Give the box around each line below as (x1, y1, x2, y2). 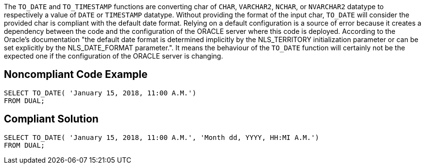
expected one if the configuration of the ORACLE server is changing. (4, 52, 223, 60)
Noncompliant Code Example (4, 68, 148, 81)
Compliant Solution (4, 113, 99, 125)
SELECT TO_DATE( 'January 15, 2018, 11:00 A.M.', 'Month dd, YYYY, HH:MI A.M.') (4, 133, 320, 141)
